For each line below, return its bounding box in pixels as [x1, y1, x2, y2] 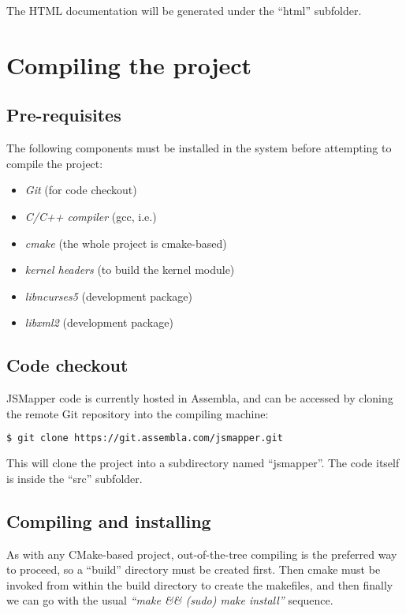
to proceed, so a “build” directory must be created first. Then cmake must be [6, 561, 381, 578]
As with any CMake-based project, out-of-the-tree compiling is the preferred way [6, 545, 397, 562]
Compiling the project [6, 48, 252, 80]
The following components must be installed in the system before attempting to [6, 140, 392, 156]
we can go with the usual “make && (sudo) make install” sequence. [6, 592, 333, 608]
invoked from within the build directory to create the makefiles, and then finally [6, 576, 393, 593]
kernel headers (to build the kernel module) [24, 261, 235, 278]
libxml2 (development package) [24, 314, 173, 331]
